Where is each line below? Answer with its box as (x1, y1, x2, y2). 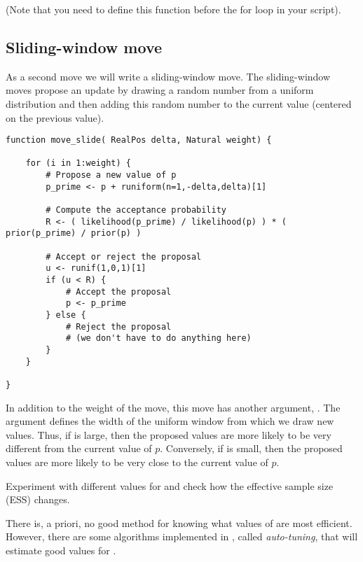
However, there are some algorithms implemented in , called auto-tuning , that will (6, 529, 358, 544)
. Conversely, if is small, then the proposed (160, 441, 343, 456)
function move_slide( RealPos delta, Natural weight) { (6, 135, 272, 146)
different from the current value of (6, 441, 152, 456)
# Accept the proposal (65, 286, 172, 297)
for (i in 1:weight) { (25, 158, 131, 169)
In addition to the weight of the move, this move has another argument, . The (6, 400, 341, 414)
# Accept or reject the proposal (46, 251, 202, 262)
